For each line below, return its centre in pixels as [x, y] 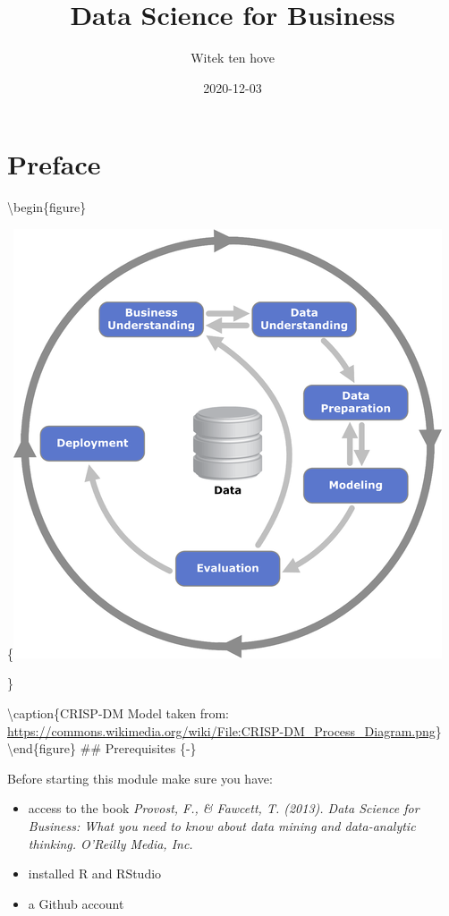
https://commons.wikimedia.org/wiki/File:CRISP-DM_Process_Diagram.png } [224, 730]
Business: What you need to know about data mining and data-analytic [222, 826]
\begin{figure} [47, 207]
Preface [54, 164]
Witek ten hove [233, 58]
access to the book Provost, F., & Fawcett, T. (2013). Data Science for [224, 808]
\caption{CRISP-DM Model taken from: [118, 713]
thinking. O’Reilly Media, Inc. [110, 843]
